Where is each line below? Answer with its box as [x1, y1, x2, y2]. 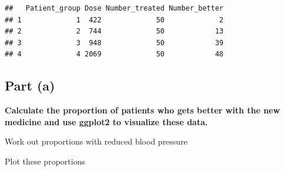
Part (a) [5, 76, 55, 95]
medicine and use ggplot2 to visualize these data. [5, 115, 208, 128]
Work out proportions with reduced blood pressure [5, 135, 187, 147]
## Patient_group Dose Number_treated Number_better [5, 4, 224, 12]
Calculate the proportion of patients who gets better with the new [5, 104, 280, 116]
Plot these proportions [5, 155, 85, 167]
